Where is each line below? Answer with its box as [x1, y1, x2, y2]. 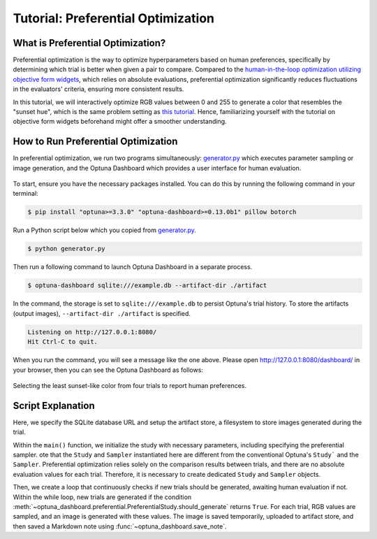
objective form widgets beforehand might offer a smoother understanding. [13, 117, 227, 126]
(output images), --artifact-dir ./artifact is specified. [13, 309, 191, 317]
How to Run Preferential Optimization [13, 136, 178, 148]
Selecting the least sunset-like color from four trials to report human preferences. [13, 381, 247, 389]
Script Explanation [13, 399, 96, 412]
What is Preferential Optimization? [13, 37, 166, 49]
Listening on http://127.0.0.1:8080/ [27, 328, 157, 336]
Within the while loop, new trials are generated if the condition [13, 493, 192, 501]
